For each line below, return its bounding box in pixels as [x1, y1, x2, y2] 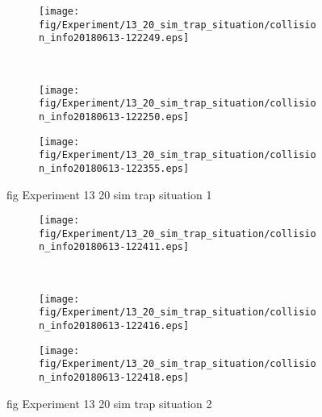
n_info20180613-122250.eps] [39, 111, 190, 123]
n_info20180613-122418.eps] [39, 371, 190, 383]
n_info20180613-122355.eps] [39, 162, 190, 174]
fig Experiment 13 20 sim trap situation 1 [6, 186, 212, 202]
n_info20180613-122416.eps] [39, 319, 190, 332]
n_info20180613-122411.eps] [39, 241, 190, 253]
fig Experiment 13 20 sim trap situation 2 [6, 394, 212, 411]
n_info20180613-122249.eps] [39, 32, 190, 44]
